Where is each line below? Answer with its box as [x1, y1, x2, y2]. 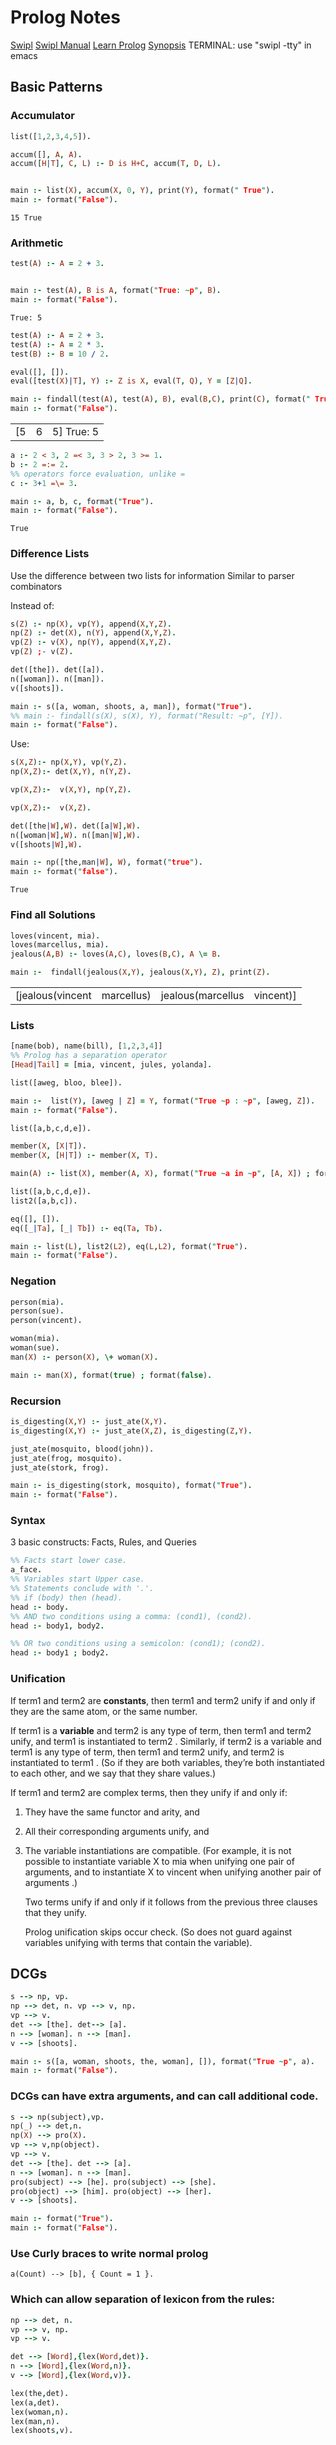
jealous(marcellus [160, 989, 245, 1003]
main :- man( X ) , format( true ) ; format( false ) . [10, 1370, 213, 1380]
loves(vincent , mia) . [10, 931, 101, 941]
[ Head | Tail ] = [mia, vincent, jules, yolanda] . [10, 1060, 213, 1070]
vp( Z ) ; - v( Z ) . [10, 647, 74, 657]
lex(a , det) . [10, 2397, 60, 2408]
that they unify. [24, 1906, 87, 1918]
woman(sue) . [10, 1343, 60, 1353]
